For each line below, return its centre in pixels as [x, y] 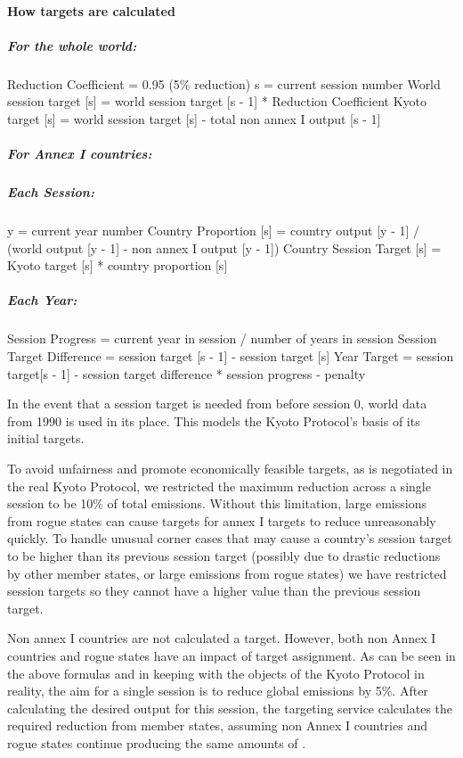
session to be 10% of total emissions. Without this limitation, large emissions [217, 503]
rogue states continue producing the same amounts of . [157, 742]
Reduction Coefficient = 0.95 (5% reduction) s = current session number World [224, 83]
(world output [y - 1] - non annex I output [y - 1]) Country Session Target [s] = [224, 247]
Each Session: [51, 192]
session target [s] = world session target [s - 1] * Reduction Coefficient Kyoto [217, 101]
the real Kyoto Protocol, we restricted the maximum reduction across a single [219, 486]
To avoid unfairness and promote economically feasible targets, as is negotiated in [230, 468]
